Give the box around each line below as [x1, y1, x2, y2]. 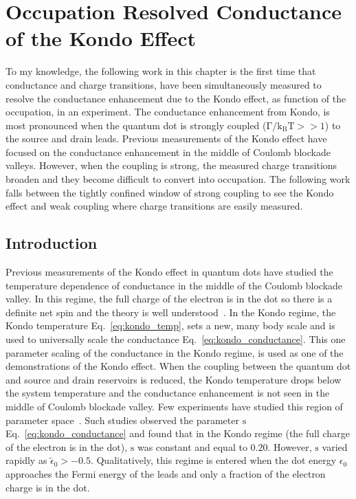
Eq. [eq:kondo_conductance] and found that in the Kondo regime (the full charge [5, 426, 350, 441]
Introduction [5, 232, 98, 254]
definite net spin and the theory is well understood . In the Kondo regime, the [5, 304, 336, 319]
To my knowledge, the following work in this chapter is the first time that [5, 64, 316, 78]
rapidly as [5, 453, 47, 467]
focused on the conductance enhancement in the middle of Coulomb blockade [5, 144, 331, 159]
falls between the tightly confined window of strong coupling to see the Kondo [5, 185, 334, 199]
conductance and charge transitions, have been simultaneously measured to [5, 77, 322, 91]
